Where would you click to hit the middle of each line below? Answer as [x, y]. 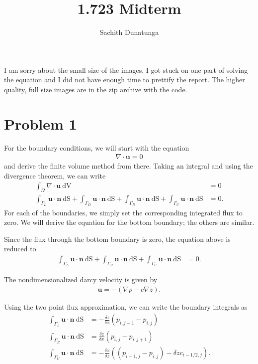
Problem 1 [41, 123]
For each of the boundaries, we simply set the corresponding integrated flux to [123, 212]
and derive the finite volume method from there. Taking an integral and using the [129, 166]
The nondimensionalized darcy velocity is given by [81, 279]
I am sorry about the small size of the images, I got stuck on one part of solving [126, 70]
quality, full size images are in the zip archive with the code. [96, 89]
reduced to [20, 249]
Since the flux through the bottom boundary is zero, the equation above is [117, 239]
